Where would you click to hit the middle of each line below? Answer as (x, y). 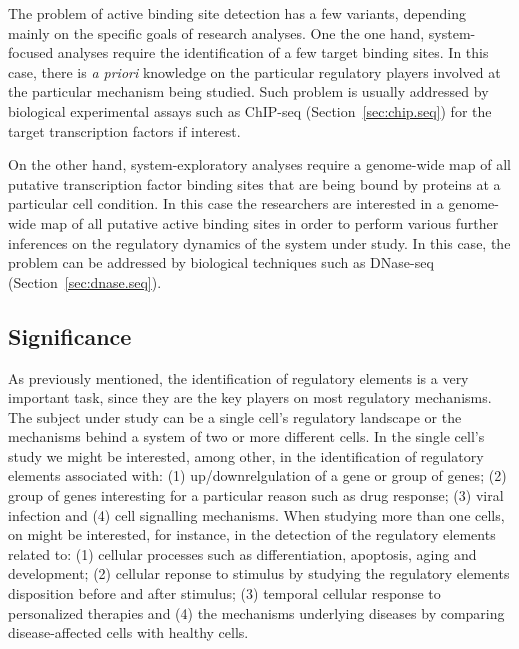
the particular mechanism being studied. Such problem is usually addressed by (248, 91)
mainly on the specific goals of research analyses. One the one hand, (216, 32)
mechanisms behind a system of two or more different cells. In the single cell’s (246, 436)
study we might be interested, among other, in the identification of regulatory (246, 455)
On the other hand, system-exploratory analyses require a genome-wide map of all (259, 164)
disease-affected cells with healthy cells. (128, 632)
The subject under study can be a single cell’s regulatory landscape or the (235, 416)
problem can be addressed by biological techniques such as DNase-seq (221, 262)
